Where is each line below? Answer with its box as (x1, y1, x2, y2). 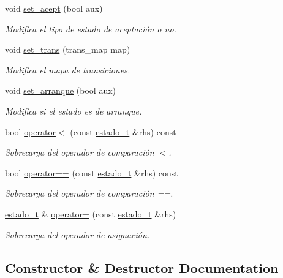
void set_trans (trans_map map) (5, 43, 130, 56)
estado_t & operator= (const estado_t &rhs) (5, 207, 176, 220)
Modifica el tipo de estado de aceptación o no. (5, 22, 176, 35)
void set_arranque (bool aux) (5, 84, 116, 97)
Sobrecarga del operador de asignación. (5, 228, 150, 241)
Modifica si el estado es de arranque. (5, 104, 142, 117)
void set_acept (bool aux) (5, 2, 103, 14)
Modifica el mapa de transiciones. (5, 63, 130, 76)
